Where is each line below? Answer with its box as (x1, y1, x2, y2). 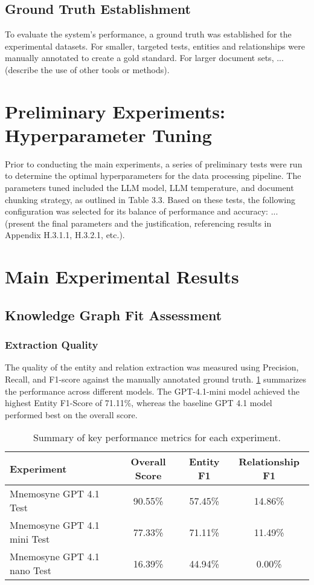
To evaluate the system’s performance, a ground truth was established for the (5, 28, 292, 40)
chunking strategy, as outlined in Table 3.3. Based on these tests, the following (5, 193, 295, 205)
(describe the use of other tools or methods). (5, 63, 170, 76)
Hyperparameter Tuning (5, 122, 212, 147)
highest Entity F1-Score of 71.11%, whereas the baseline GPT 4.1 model (5, 396, 272, 409)
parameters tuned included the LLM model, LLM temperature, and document (5, 181, 294, 194)
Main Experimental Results (5, 264, 239, 289)
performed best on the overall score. (5, 408, 138, 421)
